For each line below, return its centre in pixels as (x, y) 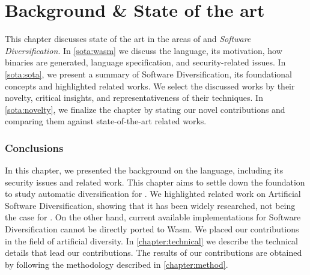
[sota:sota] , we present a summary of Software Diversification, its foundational (148, 74)
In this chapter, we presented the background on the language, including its (144, 170)
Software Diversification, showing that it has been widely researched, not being (150, 205)
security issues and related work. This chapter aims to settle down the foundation (155, 182)
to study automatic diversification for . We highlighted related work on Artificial (153, 194)
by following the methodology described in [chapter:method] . (117, 264)
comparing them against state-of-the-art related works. (106, 121)
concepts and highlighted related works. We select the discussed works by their (150, 86)
